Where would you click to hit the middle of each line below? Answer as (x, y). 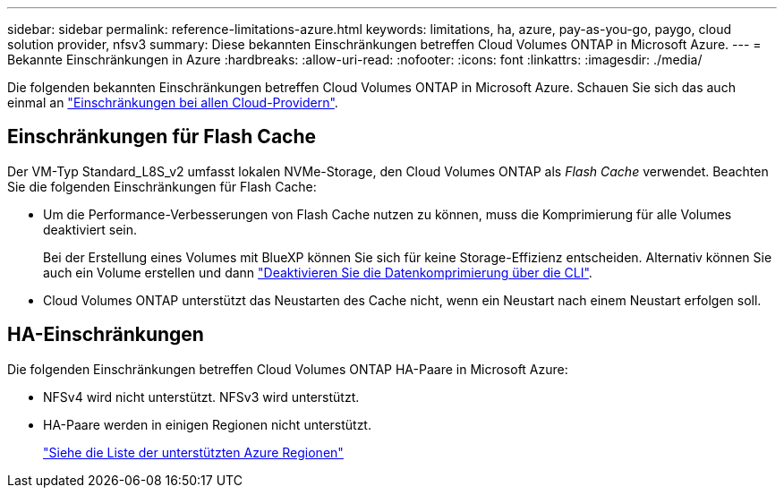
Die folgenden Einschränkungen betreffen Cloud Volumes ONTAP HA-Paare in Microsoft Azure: (288, 369)
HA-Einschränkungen (106, 335)
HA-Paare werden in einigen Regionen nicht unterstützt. (207, 424)
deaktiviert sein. (90, 229)
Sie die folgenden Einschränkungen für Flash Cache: (162, 186)
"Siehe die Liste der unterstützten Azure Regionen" (193, 452)
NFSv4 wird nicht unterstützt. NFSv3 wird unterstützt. (201, 397)
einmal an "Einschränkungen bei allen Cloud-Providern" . (173, 102)
